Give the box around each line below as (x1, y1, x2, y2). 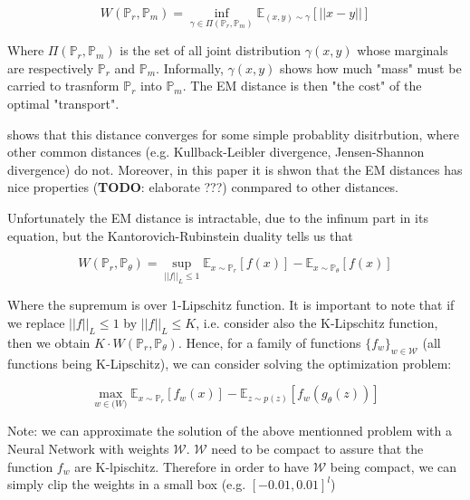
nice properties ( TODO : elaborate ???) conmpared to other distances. (7, 178, 399, 197)
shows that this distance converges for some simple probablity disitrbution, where (7, 124, 459, 143)
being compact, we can (330, 457, 457, 476)
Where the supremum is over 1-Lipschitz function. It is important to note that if (7, 295, 455, 314)
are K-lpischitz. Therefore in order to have (74, 457, 310, 476)
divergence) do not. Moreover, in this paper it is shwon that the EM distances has (7, 159, 463, 178)
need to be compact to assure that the (211, 438, 424, 457)
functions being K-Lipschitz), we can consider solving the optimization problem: (7, 353, 452, 372)
